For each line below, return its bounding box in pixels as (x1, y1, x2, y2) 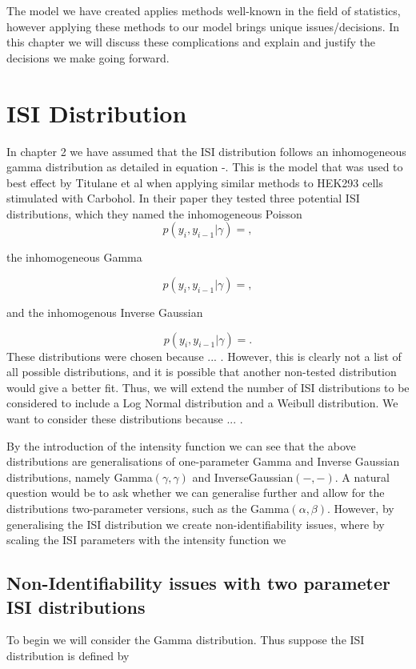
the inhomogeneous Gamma (6, 249, 142, 266)
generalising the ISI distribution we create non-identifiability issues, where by (6, 515, 385, 532)
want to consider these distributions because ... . (6, 411, 243, 427)
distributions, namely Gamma (6, 468, 153, 485)
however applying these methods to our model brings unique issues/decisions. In (6, 18, 400, 34)
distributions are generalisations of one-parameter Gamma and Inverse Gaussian (6, 453, 400, 470)
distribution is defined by (6, 647, 130, 663)
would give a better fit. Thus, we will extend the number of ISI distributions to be (6, 379, 410, 395)
